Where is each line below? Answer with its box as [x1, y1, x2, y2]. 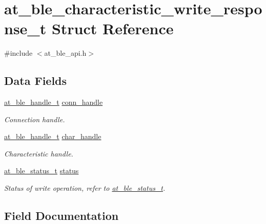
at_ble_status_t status [4, 165, 79, 176]
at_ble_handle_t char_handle [4, 131, 101, 142]
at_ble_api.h [44, 48, 87, 58]
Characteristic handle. [4, 148, 73, 159]
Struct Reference [51, 18, 174, 39]
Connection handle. [4, 114, 65, 124]
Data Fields [4, 73, 67, 88]
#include [4, 48, 33, 58]
